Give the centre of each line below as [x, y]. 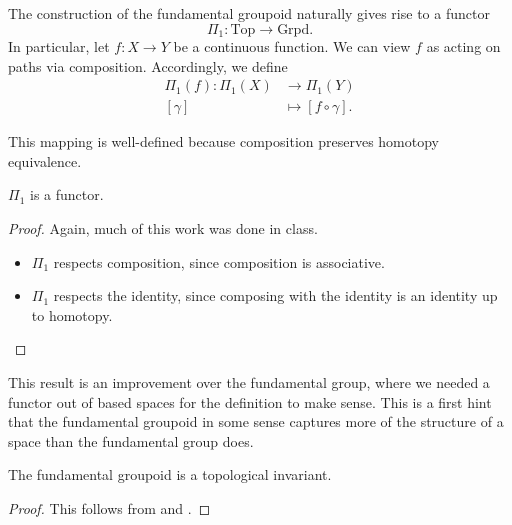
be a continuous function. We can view [292, 46]
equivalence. [45, 160]
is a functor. [66, 194]
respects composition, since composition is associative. [219, 261]
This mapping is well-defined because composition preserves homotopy [224, 141]
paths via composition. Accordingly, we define [148, 65]
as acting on [463, 46]
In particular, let [59, 46]
